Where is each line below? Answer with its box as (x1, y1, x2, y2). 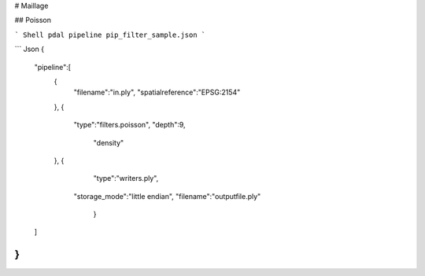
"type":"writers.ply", (93, 174, 159, 183)
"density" (93, 138, 124, 147)
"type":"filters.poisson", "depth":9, (73, 120, 186, 130)
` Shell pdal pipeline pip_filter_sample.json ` (14, 30, 206, 39)
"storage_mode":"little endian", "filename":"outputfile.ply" (73, 191, 261, 201)
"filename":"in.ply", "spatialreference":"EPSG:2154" (73, 87, 241, 98)
